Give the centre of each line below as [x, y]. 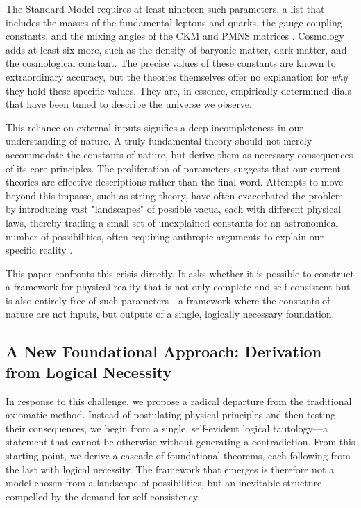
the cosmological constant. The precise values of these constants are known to [171, 63]
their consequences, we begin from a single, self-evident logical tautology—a [167, 428]
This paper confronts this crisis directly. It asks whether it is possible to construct [180, 273]
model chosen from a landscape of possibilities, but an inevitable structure [164, 483]
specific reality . [39, 250]
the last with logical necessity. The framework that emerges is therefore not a [170, 469]
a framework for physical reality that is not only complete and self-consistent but [178, 287]
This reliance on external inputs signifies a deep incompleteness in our [154, 127]
